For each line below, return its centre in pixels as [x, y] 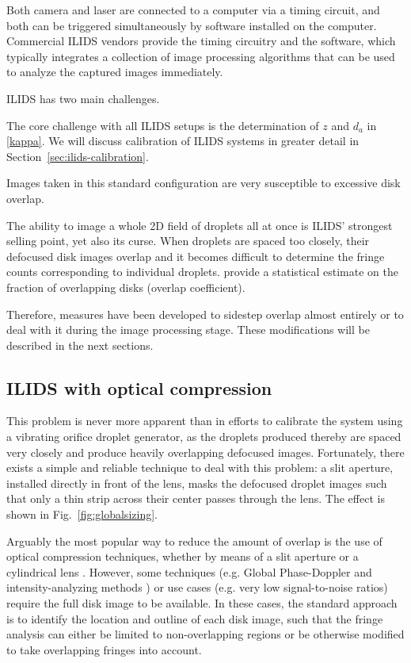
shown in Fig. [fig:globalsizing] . [82, 514]
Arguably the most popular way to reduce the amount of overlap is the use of [194, 540]
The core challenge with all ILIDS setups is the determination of [163, 125]
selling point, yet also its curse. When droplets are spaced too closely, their [188, 241]
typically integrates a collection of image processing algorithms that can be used [201, 56]
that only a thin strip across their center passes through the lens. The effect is [196, 498]
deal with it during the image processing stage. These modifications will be [188, 330]
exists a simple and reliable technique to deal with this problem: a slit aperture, [200, 468]
